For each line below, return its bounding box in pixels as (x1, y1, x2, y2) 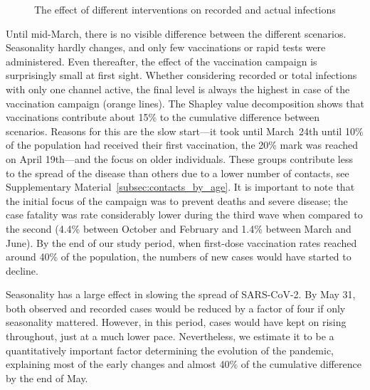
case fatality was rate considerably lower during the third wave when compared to (6, 207, 363, 222)
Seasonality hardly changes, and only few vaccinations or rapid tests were (6, 40, 326, 55)
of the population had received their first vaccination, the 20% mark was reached (6, 137, 359, 152)
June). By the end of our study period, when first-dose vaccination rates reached (6, 235, 357, 250)
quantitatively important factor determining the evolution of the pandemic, (6, 342, 334, 357)
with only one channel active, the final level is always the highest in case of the (6, 81, 350, 96)
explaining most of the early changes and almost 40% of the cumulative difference (6, 357, 361, 371)
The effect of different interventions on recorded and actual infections (34, 2, 336, 16)
